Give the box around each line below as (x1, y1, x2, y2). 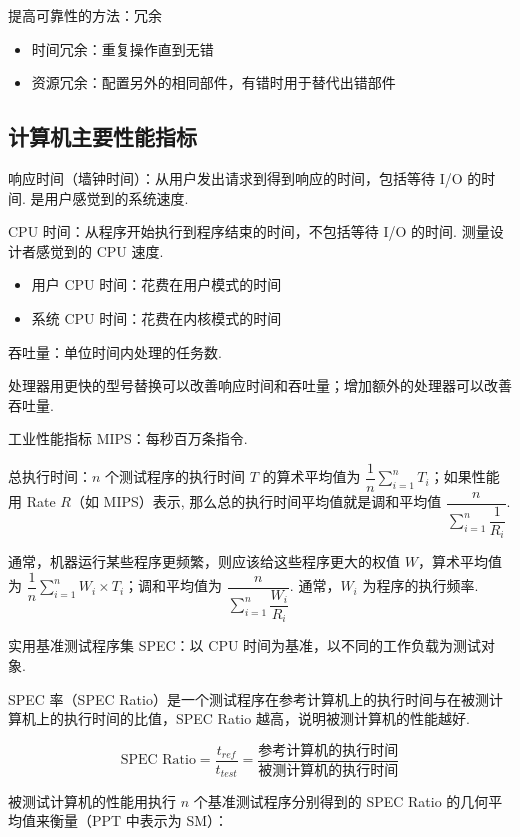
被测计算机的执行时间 (258, 763, 399, 778)
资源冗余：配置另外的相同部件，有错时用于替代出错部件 (31, 72, 396, 93)
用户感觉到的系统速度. (44, 187, 189, 208)
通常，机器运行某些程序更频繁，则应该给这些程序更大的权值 (8, 551, 400, 572)
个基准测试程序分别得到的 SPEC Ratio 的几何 (193, 790, 489, 811)
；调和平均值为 (124, 575, 223, 596)
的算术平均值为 (262, 466, 361, 487)
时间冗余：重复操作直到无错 (31, 38, 214, 59)
